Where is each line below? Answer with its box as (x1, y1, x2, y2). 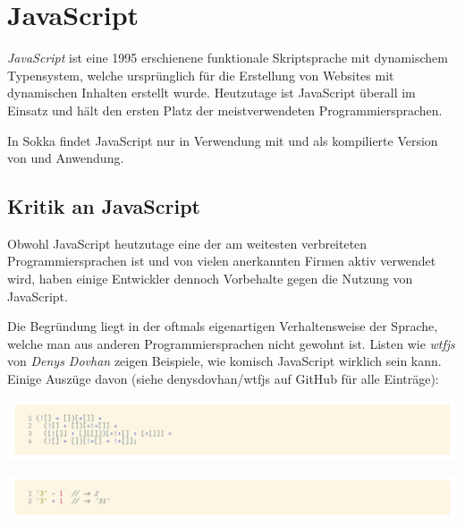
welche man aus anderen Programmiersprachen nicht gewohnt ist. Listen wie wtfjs (7, 334, 455, 352)
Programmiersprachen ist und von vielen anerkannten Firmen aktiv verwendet (7, 251, 436, 270)
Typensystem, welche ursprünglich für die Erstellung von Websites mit (7, 65, 394, 84)
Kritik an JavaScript (7, 192, 200, 220)
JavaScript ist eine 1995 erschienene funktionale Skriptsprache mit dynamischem (7, 48, 449, 67)
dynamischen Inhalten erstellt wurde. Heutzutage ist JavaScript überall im (7, 83, 416, 102)
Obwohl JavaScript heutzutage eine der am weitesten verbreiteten (7, 233, 368, 252)
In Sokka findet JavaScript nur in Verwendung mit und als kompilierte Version (7, 131, 438, 149)
